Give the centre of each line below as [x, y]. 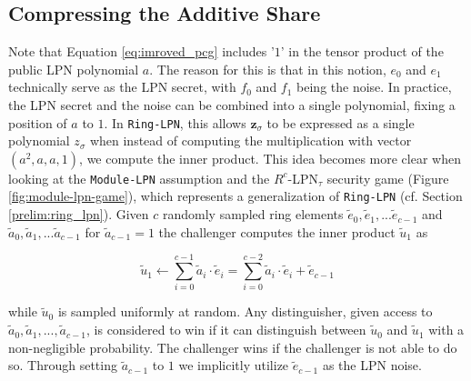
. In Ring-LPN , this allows [175, 122]
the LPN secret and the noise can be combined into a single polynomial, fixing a [232, 104]
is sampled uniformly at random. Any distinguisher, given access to [245, 311]
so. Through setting [63, 365]
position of [38, 122]
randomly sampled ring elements [253, 214]
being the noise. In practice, [374, 87]
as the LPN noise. [372, 365]
